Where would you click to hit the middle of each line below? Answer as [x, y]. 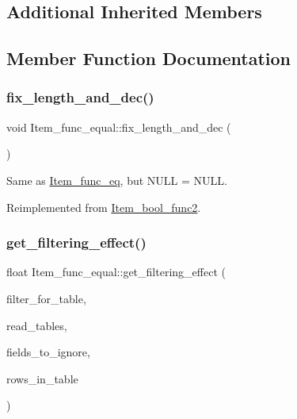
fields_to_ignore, [48, 352]
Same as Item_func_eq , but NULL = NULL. [117, 180]
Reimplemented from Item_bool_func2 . [104, 207]
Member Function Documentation [149, 58]
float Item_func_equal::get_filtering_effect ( [116, 272]
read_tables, [37, 325]
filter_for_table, [46, 298]
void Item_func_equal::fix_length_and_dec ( [119, 127]
